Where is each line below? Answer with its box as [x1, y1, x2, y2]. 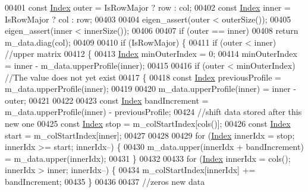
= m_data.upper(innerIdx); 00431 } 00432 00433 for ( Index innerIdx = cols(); [5, 152, 291, 164]
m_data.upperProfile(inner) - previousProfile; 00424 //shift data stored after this [5, 105, 302, 118]
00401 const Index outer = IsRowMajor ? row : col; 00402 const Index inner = [5, 1, 291, 13]
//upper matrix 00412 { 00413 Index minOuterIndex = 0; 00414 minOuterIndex [5, 47, 297, 60]
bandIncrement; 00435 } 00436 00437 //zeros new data [5, 175, 205, 187]
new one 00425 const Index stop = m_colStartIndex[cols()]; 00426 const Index [5, 117, 291, 129]
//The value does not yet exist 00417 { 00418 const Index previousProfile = [5, 71, 281, 83]
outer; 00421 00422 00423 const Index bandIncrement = [5, 94, 209, 106]
